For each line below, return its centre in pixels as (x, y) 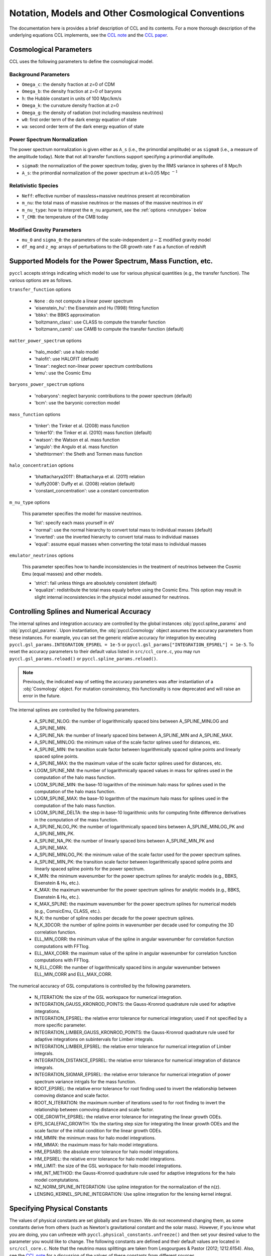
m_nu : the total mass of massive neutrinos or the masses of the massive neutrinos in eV (112, 203)
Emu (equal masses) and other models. (62, 574)
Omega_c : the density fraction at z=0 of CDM (68, 84)
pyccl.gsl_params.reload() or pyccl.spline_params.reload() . (84, 659)
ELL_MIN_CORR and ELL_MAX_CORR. (73, 974)
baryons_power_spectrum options (47, 384)
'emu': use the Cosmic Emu (63, 373)
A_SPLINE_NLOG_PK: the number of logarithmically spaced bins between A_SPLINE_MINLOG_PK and (139, 826)
